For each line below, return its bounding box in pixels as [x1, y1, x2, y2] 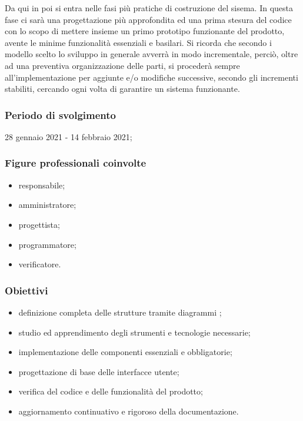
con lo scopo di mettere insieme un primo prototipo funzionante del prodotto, [5, 25, 285, 37]
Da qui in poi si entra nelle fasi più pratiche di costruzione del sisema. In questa [5, 2, 293, 14]
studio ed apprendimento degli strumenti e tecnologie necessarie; [18, 326, 251, 338]
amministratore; [18, 198, 76, 211]
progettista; [18, 218, 60, 230]
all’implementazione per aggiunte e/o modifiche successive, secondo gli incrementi [5, 71, 298, 83]
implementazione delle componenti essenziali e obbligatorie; [18, 346, 232, 358]
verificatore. [18, 258, 61, 270]
